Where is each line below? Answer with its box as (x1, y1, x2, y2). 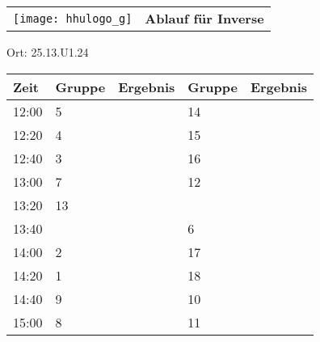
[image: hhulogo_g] (13, 11, 133, 25)
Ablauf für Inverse (145, 9, 264, 27)
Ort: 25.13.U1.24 (6, 44, 89, 60)
